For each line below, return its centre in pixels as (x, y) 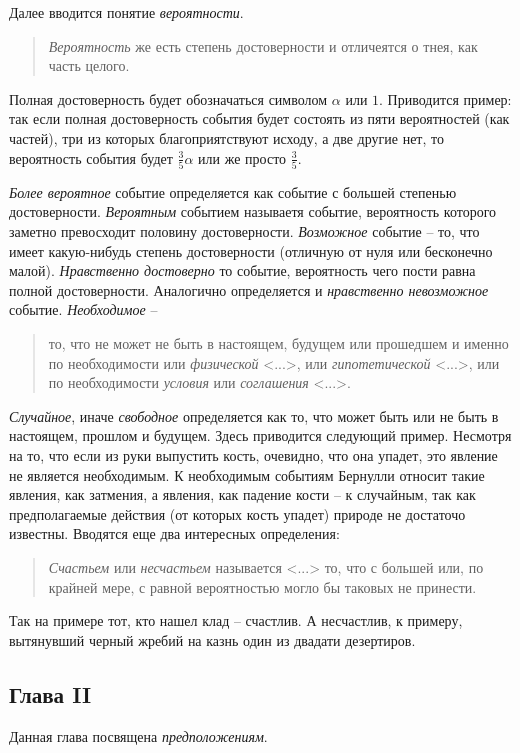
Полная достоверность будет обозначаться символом (168, 98)
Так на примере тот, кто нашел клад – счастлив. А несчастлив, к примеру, (236, 620)
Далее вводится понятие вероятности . (126, 12)
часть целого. (89, 65)
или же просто (242, 157)
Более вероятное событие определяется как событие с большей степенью (233, 191)
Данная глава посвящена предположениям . (138, 735)
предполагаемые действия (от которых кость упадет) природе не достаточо (237, 513)
